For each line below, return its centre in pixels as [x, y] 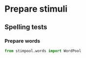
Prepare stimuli [36, 9]
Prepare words [22, 41]
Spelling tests [26, 27]
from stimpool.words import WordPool [43, 51]
